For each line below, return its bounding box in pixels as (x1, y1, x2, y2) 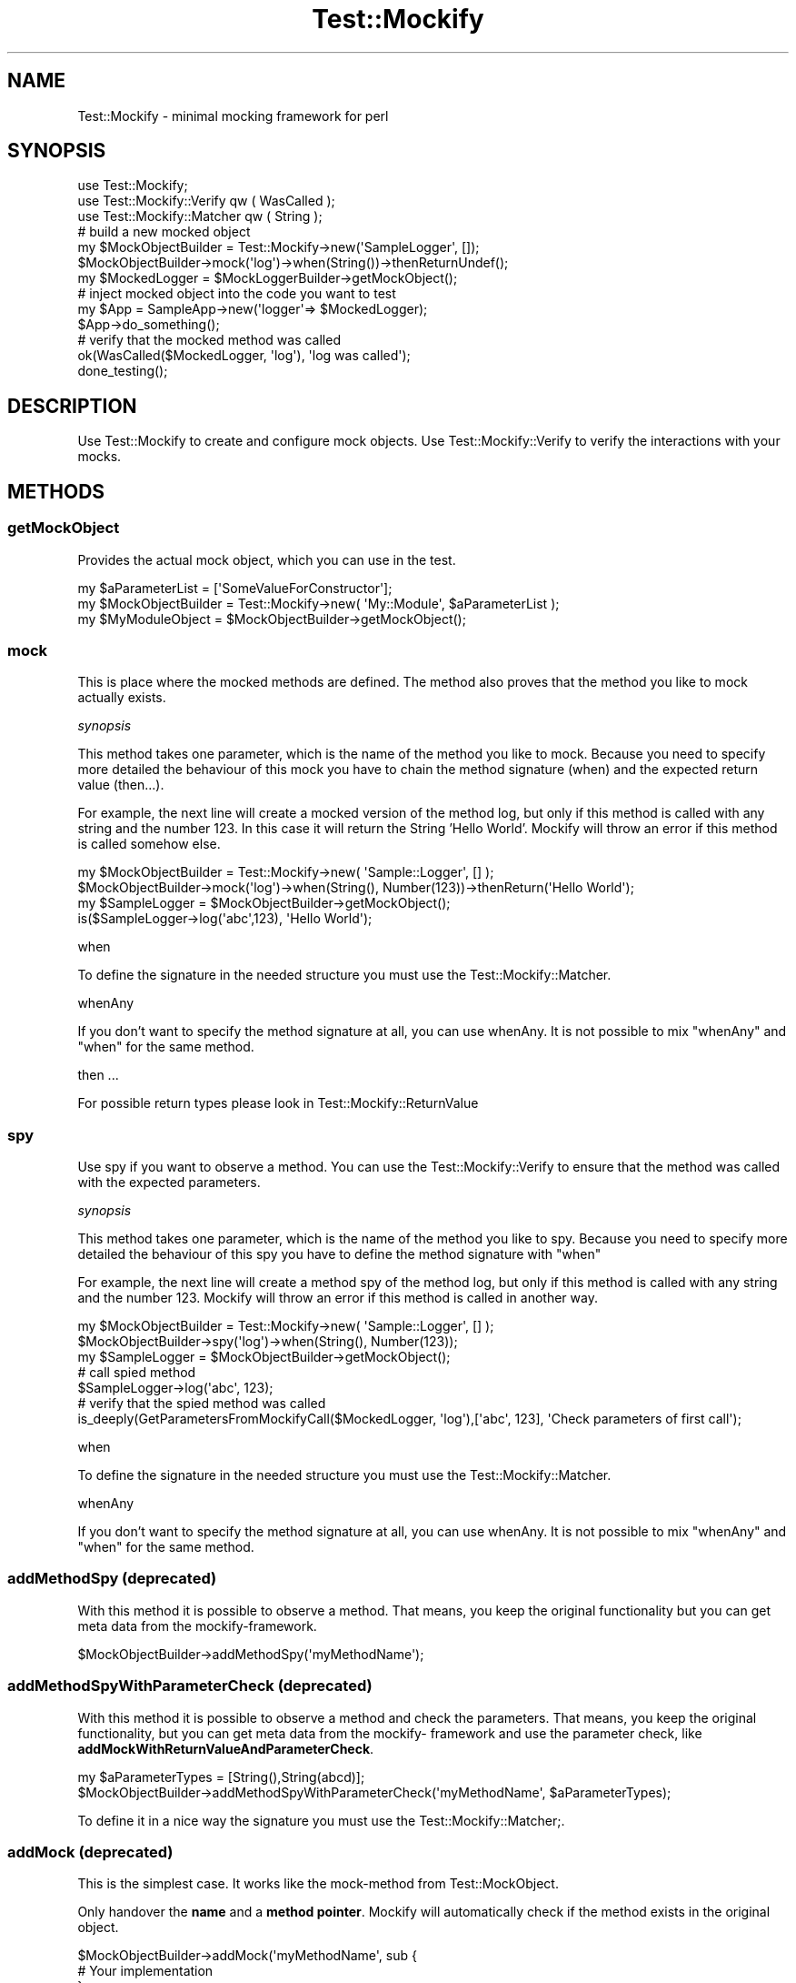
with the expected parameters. (77, 1174, 261, 1190)
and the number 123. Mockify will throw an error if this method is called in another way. (77, 1290, 598, 1305)
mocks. (77, 448, 122, 465)
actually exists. (77, 690, 166, 706)
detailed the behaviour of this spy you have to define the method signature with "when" (77, 1246, 602, 1262)
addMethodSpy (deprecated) (7, 1569, 217, 1588)
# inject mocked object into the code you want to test (77, 286, 396, 302)
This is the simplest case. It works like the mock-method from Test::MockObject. (77, 1876, 559, 1892)
